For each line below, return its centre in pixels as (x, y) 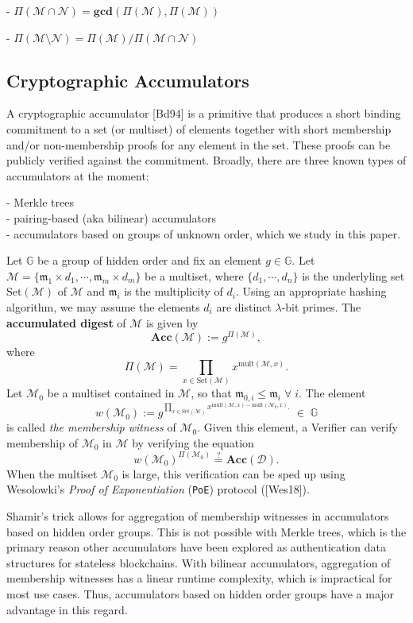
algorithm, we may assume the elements (103, 306)
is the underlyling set (353, 275)
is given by (172, 322)
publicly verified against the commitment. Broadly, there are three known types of (206, 160)
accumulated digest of (66, 322)
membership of (42, 442)
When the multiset (52, 473)
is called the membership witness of (91, 427)
